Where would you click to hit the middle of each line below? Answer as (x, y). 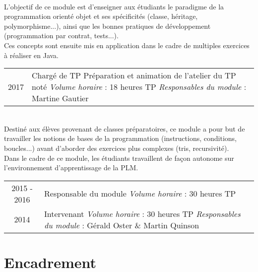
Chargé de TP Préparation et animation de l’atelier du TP (134, 75)
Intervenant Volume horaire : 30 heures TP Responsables (142, 213)
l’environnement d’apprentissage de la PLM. (71, 168)
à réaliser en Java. (31, 55)
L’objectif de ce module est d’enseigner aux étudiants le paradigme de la (114, 6)
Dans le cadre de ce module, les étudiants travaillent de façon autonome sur (119, 158)
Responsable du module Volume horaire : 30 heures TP (140, 194)
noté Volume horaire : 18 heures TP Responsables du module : (139, 87)
